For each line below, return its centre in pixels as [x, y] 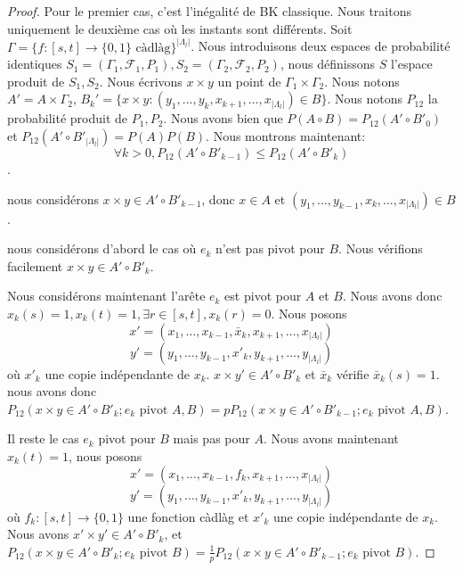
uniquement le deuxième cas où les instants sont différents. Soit [180, 28]
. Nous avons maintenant [331, 438]
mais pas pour [211, 438]
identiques [35, 64]
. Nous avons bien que [223, 118]
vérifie [353, 373]
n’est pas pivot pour [270, 248]
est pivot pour [263, 296]
